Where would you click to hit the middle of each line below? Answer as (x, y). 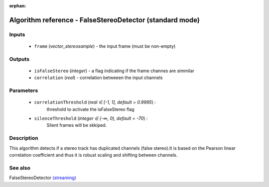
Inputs (17, 34)
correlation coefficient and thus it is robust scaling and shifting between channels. (93, 155)
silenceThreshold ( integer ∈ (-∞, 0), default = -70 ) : (91, 118)
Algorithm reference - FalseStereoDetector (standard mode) (105, 20)
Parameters (24, 91)
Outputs (19, 59)
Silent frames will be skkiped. (77, 125)
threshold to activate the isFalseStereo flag (90, 109)
